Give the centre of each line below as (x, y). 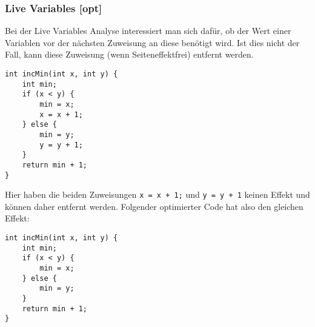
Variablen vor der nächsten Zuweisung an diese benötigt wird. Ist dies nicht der (152, 42)
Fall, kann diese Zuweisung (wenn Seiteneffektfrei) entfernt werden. (129, 54)
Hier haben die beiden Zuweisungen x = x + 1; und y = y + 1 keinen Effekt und (157, 194)
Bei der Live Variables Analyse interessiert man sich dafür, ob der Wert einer (148, 31)
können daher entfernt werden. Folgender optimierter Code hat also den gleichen (154, 206)
